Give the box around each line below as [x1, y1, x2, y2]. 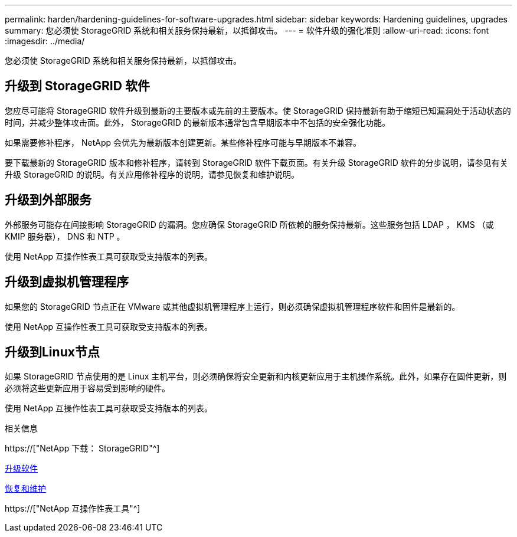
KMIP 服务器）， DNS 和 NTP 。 [5, 231, 125, 241]
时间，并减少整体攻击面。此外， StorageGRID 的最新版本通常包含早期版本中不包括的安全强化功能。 [5, 117, 390, 127]
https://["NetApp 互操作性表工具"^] [5, 503, 140, 514]
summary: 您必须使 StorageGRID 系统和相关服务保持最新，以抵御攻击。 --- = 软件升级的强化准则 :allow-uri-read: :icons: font [5, 25, 489, 35]
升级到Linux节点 [5, 344, 100, 359]
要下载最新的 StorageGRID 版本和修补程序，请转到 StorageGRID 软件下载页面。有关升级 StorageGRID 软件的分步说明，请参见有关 [5, 157, 508, 168]
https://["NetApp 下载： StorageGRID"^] [5, 443, 160, 454]
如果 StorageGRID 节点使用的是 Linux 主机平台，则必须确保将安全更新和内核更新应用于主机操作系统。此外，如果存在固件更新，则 [5, 371, 507, 382]
